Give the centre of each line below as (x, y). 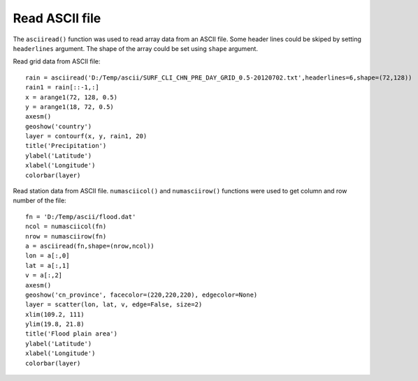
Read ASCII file (57, 18)
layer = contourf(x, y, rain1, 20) (86, 136)
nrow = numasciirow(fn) (66, 236)
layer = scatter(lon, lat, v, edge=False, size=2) (114, 305)
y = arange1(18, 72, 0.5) (70, 107)
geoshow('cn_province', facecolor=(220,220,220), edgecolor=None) (142, 294)
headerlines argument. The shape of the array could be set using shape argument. (136, 48)
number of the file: (39, 201)
